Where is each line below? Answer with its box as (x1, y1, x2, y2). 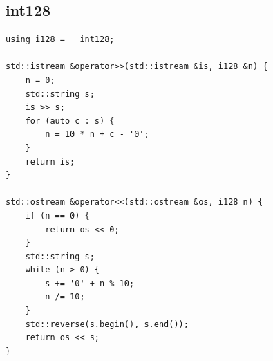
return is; (25, 156, 75, 167)
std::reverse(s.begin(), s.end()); (25, 319, 189, 329)
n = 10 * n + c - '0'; (45, 129, 149, 140)
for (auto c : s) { (25, 115, 115, 126)
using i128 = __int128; (6, 35, 115, 45)
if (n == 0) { (25, 210, 90, 221)
